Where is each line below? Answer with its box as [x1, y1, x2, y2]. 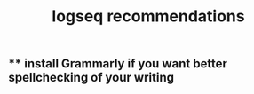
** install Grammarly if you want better [8, 56, 228, 72]
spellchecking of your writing [8, 70, 175, 85]
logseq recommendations [52, 6, 245, 27]
